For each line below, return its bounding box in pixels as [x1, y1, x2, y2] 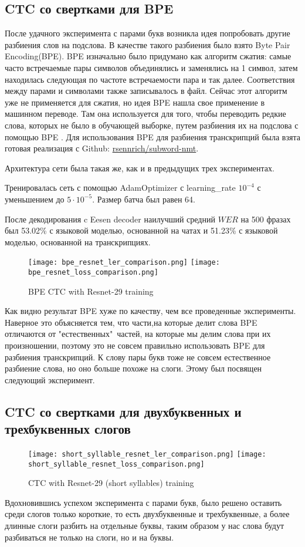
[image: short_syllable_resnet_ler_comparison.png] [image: [28, 450, 266, 458]
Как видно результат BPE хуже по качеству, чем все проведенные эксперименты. [5, 305, 296, 317]
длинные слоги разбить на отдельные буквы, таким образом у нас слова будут [5, 519, 284, 532]
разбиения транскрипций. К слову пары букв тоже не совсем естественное [5, 350, 271, 363]
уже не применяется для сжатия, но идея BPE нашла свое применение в [5, 96, 265, 108]
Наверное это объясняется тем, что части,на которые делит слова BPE [5, 316, 257, 328]
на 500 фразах [240, 212, 291, 225]
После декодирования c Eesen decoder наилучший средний [5, 212, 215, 225]
